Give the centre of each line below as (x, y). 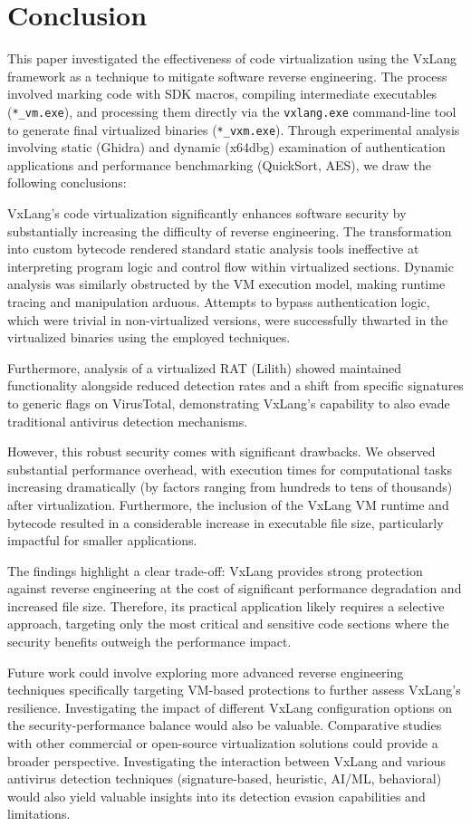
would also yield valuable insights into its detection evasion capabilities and (216, 796)
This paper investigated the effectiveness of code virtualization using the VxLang (232, 58)
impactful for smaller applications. (102, 540)
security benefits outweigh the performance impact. (149, 642)
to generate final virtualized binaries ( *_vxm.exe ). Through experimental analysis (234, 129)
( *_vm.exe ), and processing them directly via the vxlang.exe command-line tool (232, 111)
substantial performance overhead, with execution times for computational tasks (230, 469)
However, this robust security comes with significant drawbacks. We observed (221, 451)
